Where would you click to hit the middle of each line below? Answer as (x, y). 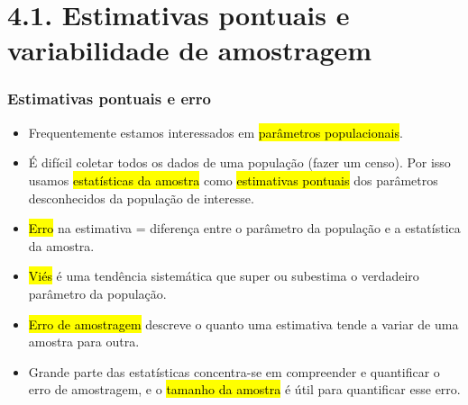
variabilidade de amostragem (190, 50)
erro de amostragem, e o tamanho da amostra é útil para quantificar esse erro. (244, 389)
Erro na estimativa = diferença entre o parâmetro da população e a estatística (244, 228)
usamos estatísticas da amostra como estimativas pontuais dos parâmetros (233, 180)
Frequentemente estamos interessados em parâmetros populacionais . (216, 132)
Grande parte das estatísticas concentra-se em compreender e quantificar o (234, 371)
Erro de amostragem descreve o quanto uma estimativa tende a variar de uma (243, 324)
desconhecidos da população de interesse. (141, 198)
